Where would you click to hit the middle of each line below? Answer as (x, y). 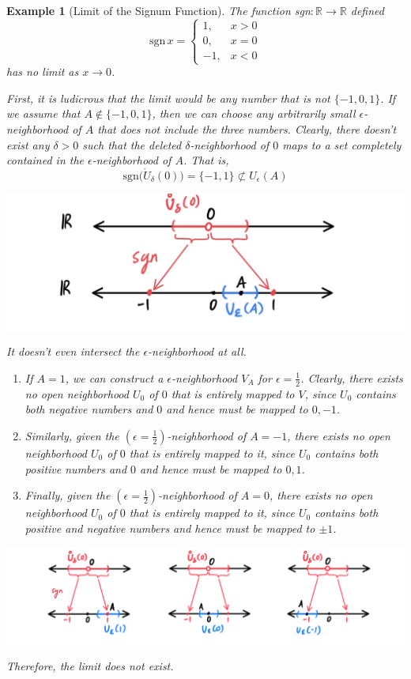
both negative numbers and (89, 409)
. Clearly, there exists (352, 377)
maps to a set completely (342, 144)
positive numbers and (76, 468)
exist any (28, 144)
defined (367, 10)
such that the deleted (132, 144)
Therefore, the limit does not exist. (90, 665)
